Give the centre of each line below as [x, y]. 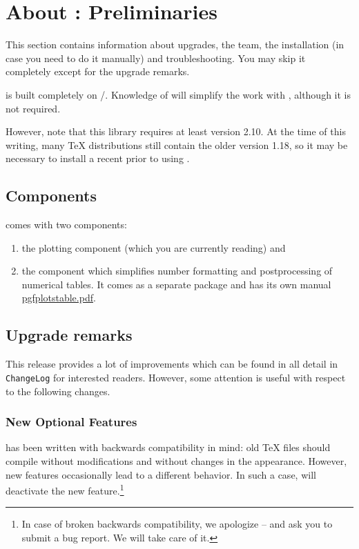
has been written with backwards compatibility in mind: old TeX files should [168, 447]
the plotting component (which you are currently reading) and [154, 247]
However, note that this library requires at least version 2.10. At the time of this [176, 131]
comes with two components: [66, 224]
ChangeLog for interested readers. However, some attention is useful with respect [176, 377]
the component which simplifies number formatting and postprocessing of [177, 271]
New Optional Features [71, 422]
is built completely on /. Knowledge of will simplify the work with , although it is [178, 94]
